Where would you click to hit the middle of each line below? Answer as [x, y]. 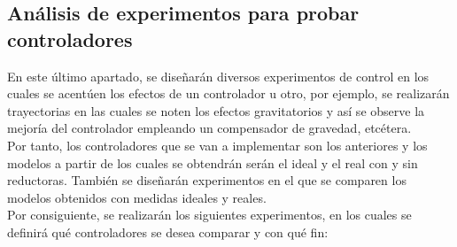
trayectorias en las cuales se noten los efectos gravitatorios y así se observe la [216, 110]
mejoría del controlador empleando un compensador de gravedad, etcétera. [209, 128]
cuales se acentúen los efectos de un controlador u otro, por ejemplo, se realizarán [228, 93]
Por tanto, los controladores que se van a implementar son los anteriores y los [217, 145]
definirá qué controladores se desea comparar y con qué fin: [168, 232]
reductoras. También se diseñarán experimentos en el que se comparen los [207, 180]
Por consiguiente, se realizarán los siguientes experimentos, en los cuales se [209, 215]
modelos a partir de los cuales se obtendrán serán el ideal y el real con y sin [213, 162]
